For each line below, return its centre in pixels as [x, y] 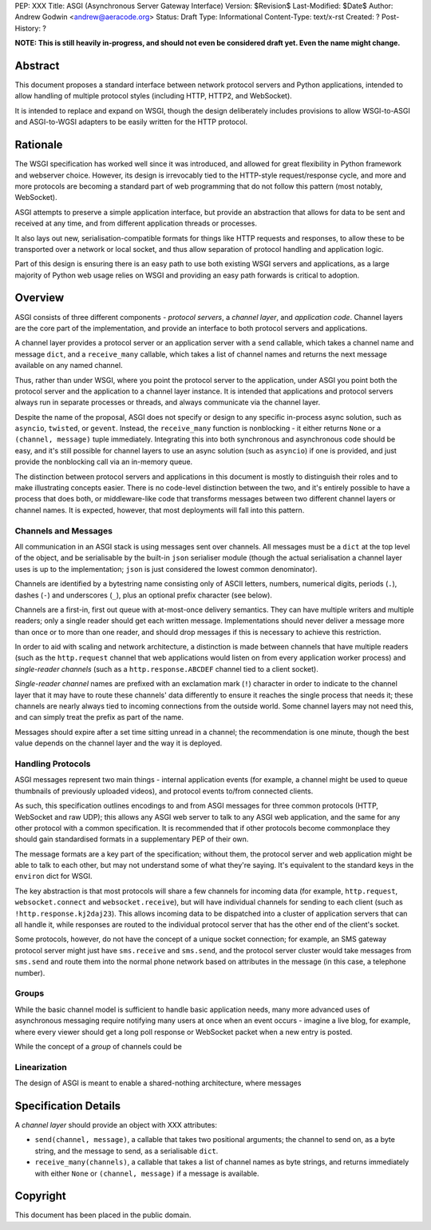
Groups [30, 993]
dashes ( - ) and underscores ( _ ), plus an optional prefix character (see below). [144, 595]
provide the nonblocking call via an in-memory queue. [104, 462]
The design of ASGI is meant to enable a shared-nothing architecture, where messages [158, 1083]
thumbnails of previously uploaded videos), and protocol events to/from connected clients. [164, 791]
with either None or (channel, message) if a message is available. [147, 1173]
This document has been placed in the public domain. [103, 1215]
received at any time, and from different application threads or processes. [136, 223]
